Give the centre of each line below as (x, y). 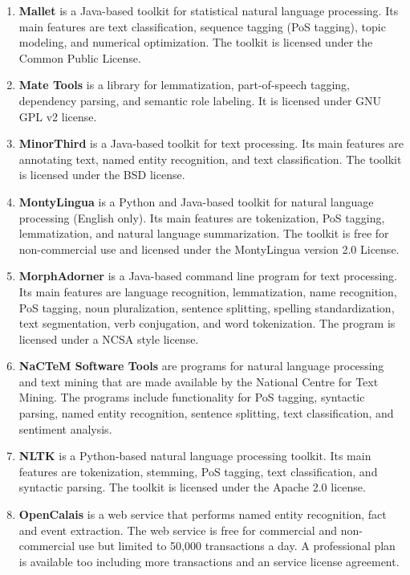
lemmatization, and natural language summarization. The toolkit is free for (204, 233)
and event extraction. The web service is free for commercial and (178, 530)
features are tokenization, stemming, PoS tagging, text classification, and (198, 471)
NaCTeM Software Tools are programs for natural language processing (201, 366)
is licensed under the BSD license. (102, 175)
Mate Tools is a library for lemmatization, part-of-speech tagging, (184, 85)
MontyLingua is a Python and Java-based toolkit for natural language (196, 201)
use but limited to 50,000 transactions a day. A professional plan (237, 546)
